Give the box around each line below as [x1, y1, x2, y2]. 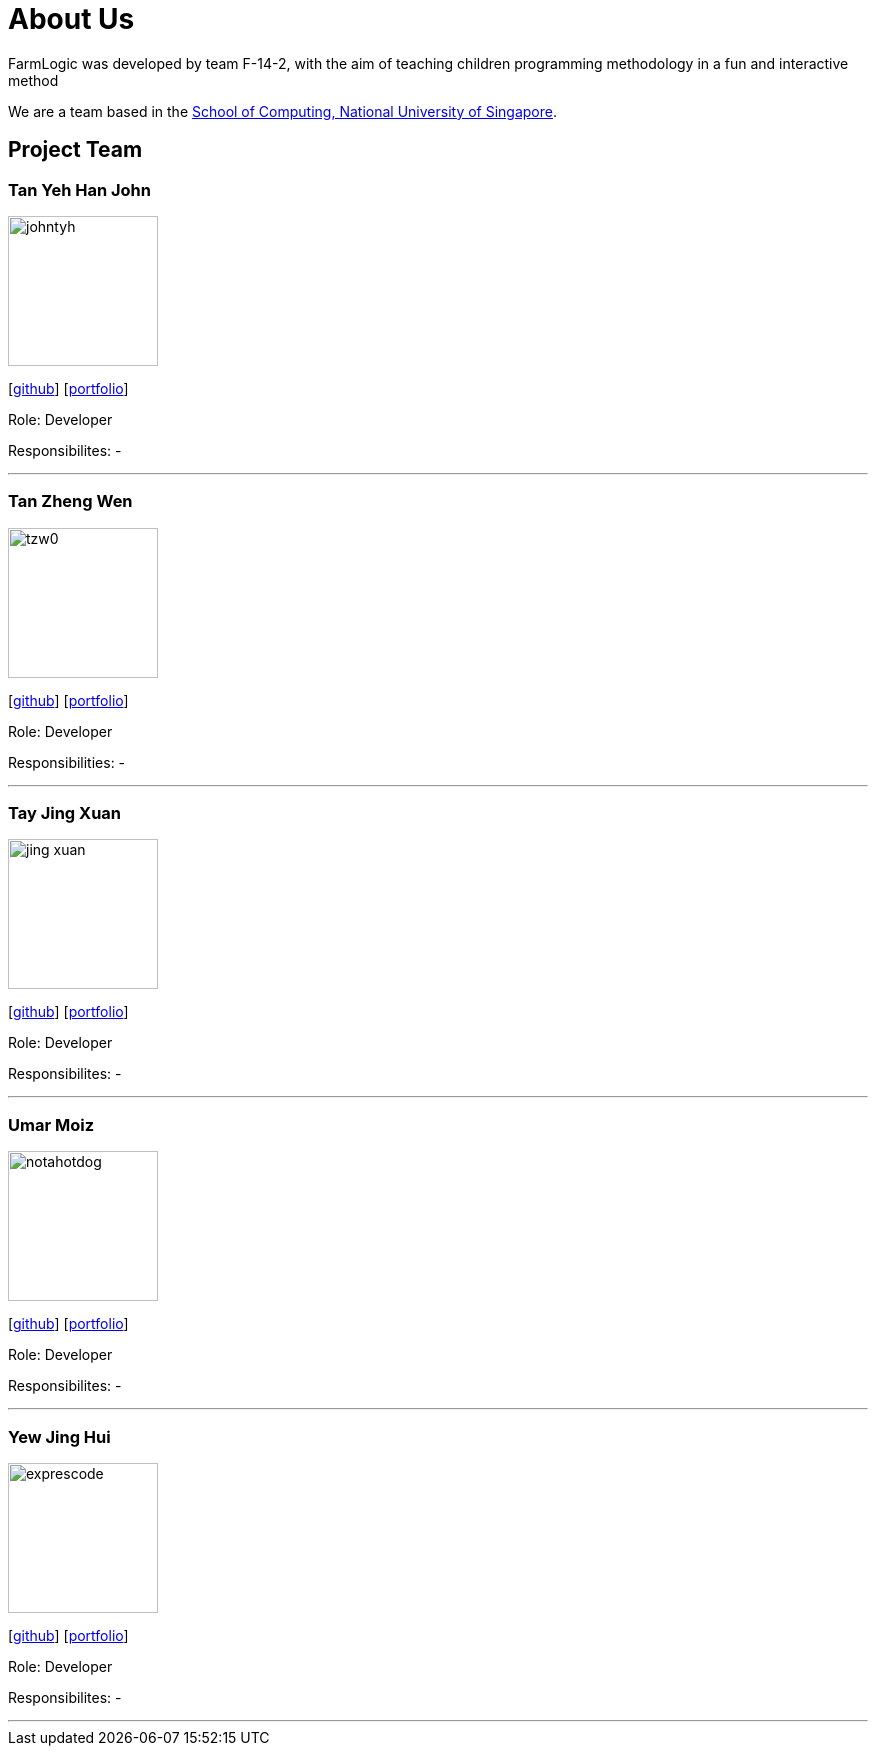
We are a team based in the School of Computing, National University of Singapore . [8, 102, 558, 120]
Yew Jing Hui [8, 1426, 111, 1447]
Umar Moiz [8, 1114, 95, 1135]
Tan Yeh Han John [8, 179, 151, 200]
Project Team [8, 137, 143, 163]
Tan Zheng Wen [8, 491, 133, 512]
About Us [8, 2, 135, 36]
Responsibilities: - [8, 753, 126, 771]
